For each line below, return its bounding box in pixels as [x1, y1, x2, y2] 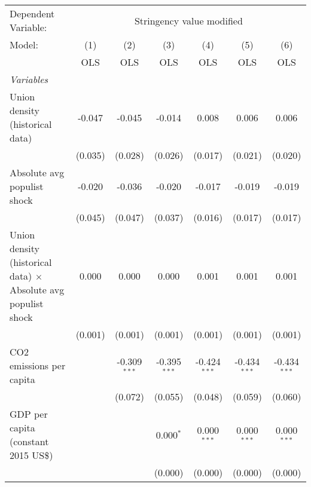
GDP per [10, 407, 48, 421]
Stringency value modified [134, 13, 243, 27]
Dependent [10, 7, 55, 20]
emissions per [10, 359, 66, 372]
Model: [10, 38, 39, 51]
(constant [10, 434, 49, 448]
